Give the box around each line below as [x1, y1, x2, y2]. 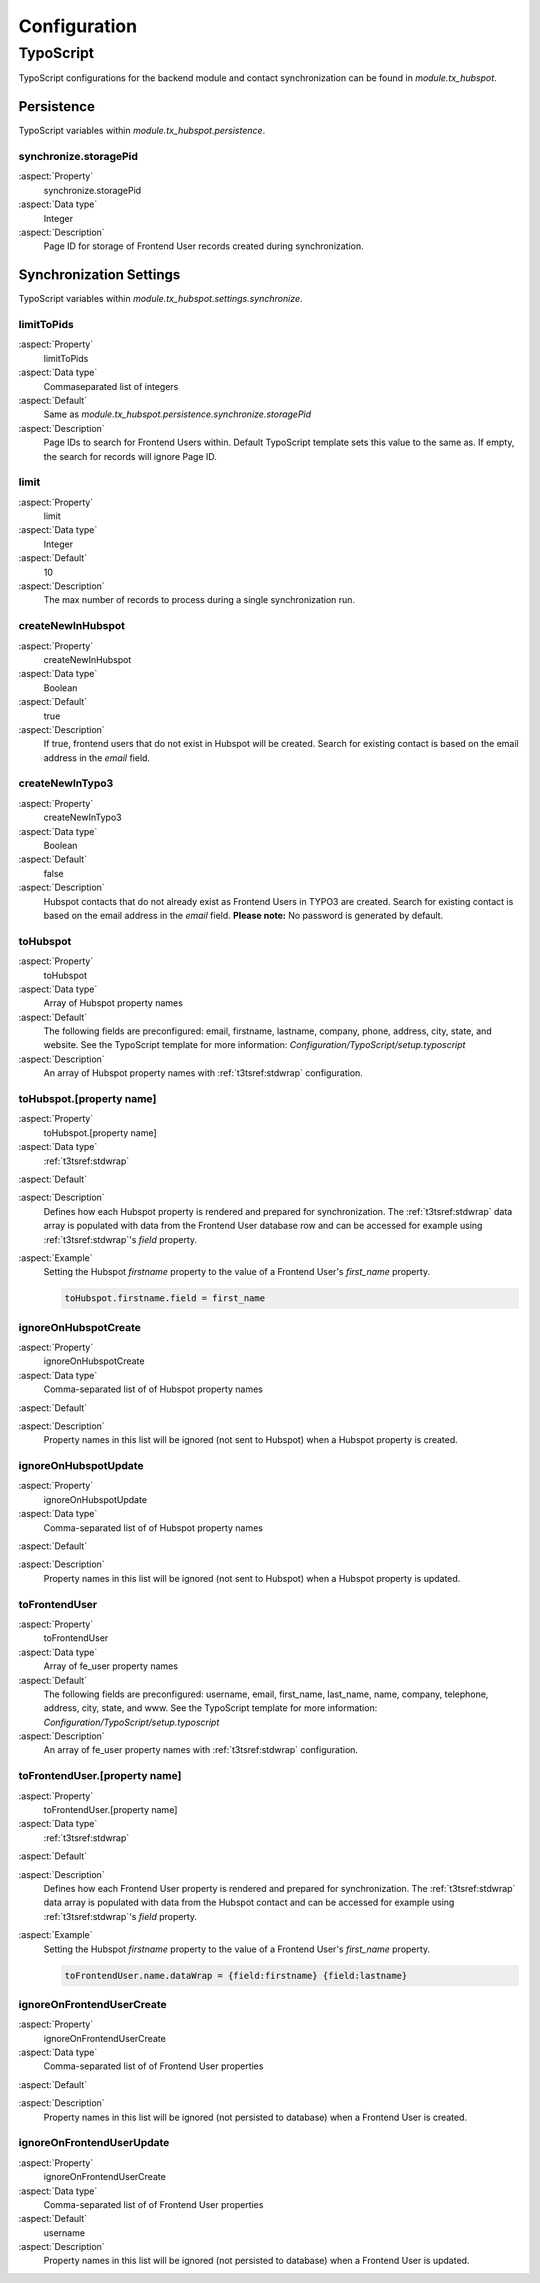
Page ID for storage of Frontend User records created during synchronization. [43, 240, 364, 252]
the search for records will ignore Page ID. [43, 450, 217, 462]
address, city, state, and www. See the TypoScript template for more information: [43, 1702, 378, 1714]
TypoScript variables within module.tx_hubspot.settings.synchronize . [18, 293, 304, 305]
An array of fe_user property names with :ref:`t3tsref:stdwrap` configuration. [43, 1744, 359, 1756]
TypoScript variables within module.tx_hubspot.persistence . [18, 125, 266, 137]
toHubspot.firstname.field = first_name [64, 1293, 265, 1304]
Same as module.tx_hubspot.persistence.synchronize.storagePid [43, 408, 312, 420]
